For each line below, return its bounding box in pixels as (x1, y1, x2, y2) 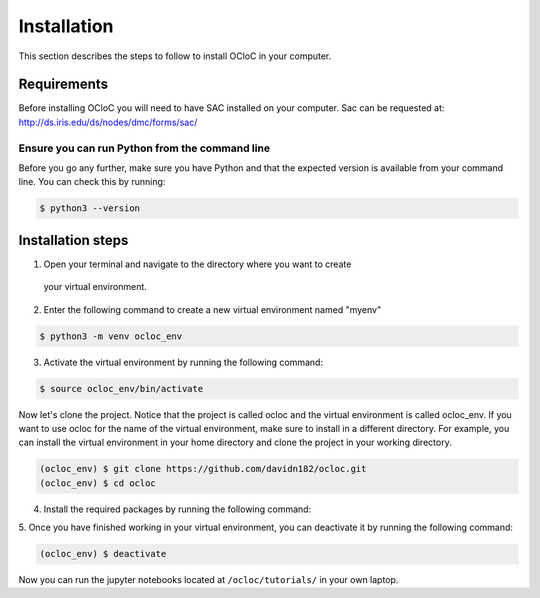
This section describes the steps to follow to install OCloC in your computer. (18, 50, 332, 62)
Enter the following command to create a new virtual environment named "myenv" (43, 303, 382, 315)
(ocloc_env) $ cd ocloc (39, 477, 157, 489)
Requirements (18, 76, 109, 93)
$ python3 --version (39, 203, 140, 214)
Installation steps (18, 231, 129, 249)
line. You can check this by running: (18, 176, 166, 188)
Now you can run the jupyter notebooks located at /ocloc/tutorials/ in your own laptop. (18, 574, 399, 586)
